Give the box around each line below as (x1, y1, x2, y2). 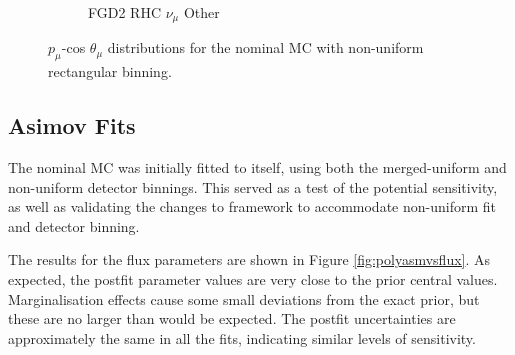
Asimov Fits (8, 110, 136, 141)
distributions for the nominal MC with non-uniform (107, 37, 424, 58)
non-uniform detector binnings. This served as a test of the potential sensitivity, (8, 176, 498, 197)
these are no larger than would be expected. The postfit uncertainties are (8, 308, 456, 329)
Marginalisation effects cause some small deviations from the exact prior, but (8, 288, 480, 309)
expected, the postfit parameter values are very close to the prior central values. (8, 269, 498, 290)
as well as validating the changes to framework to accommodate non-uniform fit (8, 196, 496, 217)
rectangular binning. (48, 61, 172, 82)
